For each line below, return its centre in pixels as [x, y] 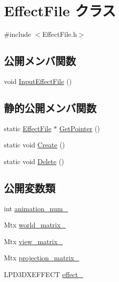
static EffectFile [28, 128]
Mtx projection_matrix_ [42, 258]
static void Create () [35, 145]
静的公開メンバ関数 [50, 107]
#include [18, 34]
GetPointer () [80, 128]
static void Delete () [34, 161]
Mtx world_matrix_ [35, 225]
